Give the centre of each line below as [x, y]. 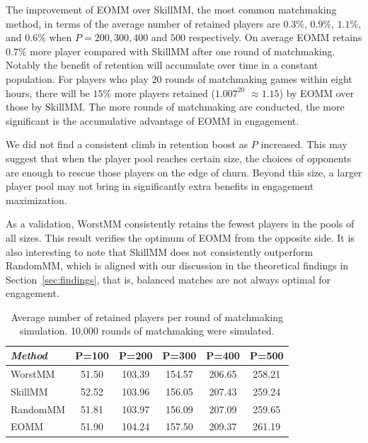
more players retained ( [165, 92]
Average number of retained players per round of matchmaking [147, 316]
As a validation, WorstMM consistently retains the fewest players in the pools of [180, 224]
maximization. [36, 200]
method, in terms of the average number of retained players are [143, 23]
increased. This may [304, 144]
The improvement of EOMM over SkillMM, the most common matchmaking [171, 9]
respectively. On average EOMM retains [275, 37]
